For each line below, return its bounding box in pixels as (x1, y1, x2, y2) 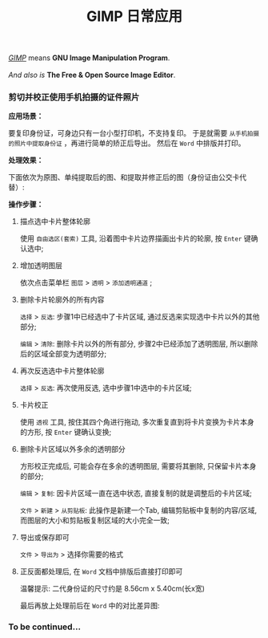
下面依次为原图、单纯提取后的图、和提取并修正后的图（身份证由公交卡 (8, 173, 240, 182)
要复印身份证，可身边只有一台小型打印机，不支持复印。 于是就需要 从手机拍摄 (8, 128, 260, 138)
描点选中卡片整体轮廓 (19, 217, 90, 226)
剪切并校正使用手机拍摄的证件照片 (8, 91, 140, 103)
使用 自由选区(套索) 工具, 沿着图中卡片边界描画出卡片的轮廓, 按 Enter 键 (19, 234, 251, 243)
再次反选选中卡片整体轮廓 (19, 366, 105, 376)
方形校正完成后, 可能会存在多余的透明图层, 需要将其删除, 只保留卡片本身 (19, 461, 257, 471)
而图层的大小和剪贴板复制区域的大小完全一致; (19, 515, 170, 526)
